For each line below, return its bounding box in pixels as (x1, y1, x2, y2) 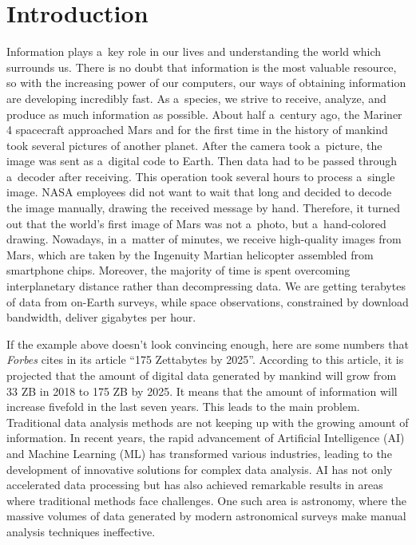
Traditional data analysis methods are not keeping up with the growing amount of (6, 413, 409, 430)
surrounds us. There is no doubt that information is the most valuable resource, (6, 58, 397, 75)
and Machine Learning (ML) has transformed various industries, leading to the (6, 444, 392, 461)
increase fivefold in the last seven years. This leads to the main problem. (6, 398, 360, 415)
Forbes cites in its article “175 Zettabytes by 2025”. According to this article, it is (6, 351, 404, 368)
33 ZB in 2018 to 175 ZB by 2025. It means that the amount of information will (6, 382, 398, 399)
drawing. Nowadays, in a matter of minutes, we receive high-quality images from (6, 231, 402, 247)
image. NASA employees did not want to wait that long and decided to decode (6, 184, 392, 200)
